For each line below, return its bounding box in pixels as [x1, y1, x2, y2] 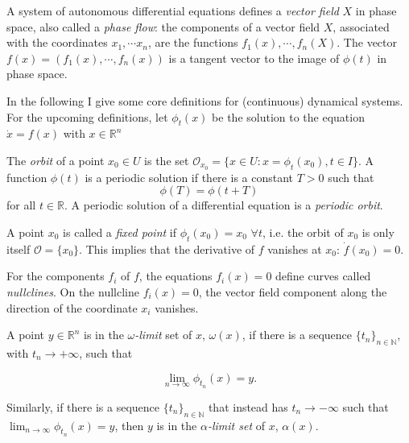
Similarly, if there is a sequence [6, 398, 160, 415]
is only [361, 224, 395, 240]
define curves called [275, 267, 371, 284]
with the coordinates [6, 34, 108, 51]
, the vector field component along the [198, 283, 387, 300]
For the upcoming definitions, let [6, 108, 168, 125]
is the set [144, 151, 189, 168]
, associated [333, 18, 390, 35]
